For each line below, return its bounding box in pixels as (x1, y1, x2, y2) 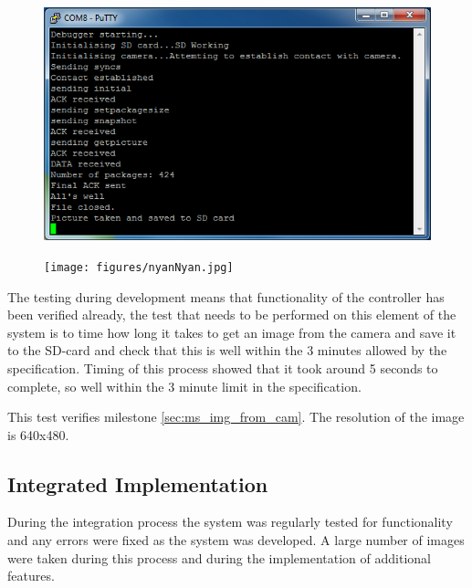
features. (7, 566, 55, 585)
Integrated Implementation (7, 469, 268, 498)
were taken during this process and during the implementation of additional (7, 548, 431, 567)
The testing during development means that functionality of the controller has (7, 287, 445, 306)
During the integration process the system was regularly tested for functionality (7, 512, 453, 531)
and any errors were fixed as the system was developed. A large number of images (7, 530, 465, 550)
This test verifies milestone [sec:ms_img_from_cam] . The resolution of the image (7, 407, 465, 426)
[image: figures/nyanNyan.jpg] (44, 260, 234, 274)
